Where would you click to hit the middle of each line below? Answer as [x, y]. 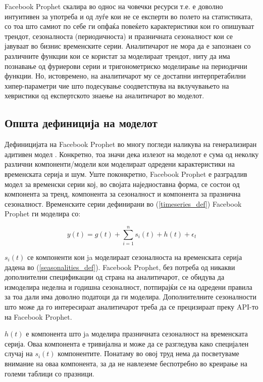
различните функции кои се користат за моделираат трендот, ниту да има [117, 55]
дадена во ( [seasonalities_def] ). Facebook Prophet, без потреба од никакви [120, 267]
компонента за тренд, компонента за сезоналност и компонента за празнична [123, 194]
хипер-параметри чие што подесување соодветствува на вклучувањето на [117, 85]
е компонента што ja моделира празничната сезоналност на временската [137, 334]
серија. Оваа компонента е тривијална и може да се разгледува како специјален [127, 343]
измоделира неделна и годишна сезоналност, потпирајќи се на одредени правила [128, 286]
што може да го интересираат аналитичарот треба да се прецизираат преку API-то [131, 306]
